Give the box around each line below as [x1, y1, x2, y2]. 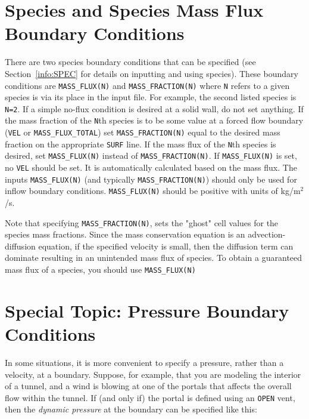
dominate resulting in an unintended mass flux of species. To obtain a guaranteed [5, 251, 302, 264]
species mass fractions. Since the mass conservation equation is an [5, 228, 245, 241]
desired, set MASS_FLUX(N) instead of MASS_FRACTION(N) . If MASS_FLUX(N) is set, [5, 149, 297, 162]
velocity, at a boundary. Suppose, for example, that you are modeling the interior [5, 368, 301, 380]
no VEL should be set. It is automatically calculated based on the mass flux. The [5, 161, 297, 174]
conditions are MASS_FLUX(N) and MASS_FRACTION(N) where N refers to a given [5, 79, 290, 91]
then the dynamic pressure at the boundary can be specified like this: [5, 403, 257, 415]
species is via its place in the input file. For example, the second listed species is [5, 91, 296, 103]
